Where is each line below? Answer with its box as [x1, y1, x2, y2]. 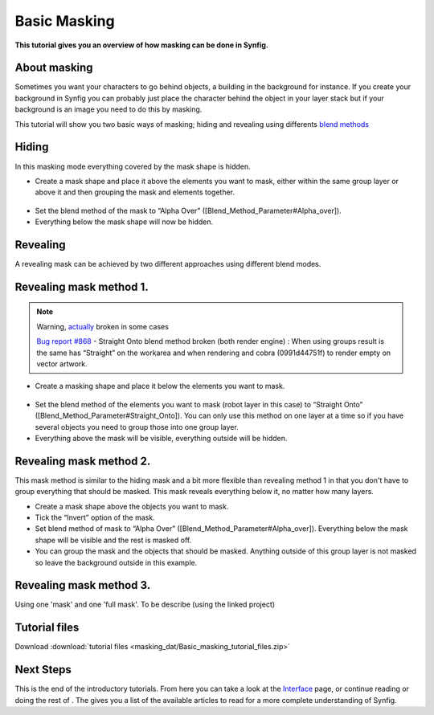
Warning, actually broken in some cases [36, 321, 169, 331]
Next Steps [14, 663, 72, 676]
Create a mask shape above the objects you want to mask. [35, 501, 229, 511]
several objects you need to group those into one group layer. [35, 422, 239, 431]
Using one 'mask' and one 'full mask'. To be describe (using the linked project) [14, 599, 276, 610]
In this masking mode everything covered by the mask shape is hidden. [14, 161, 251, 171]
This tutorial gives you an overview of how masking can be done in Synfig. [14, 40, 269, 50]
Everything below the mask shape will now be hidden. [35, 217, 214, 227]
